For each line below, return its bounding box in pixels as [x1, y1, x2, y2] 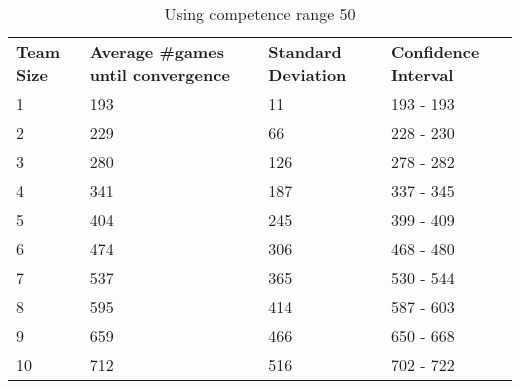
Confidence [390, 40, 480, 63]
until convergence [89, 63, 230, 86]
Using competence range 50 [164, 2, 356, 25]
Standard [268, 40, 342, 63]
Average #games [89, 40, 224, 63]
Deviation [268, 63, 347, 86]
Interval [390, 63, 454, 86]
